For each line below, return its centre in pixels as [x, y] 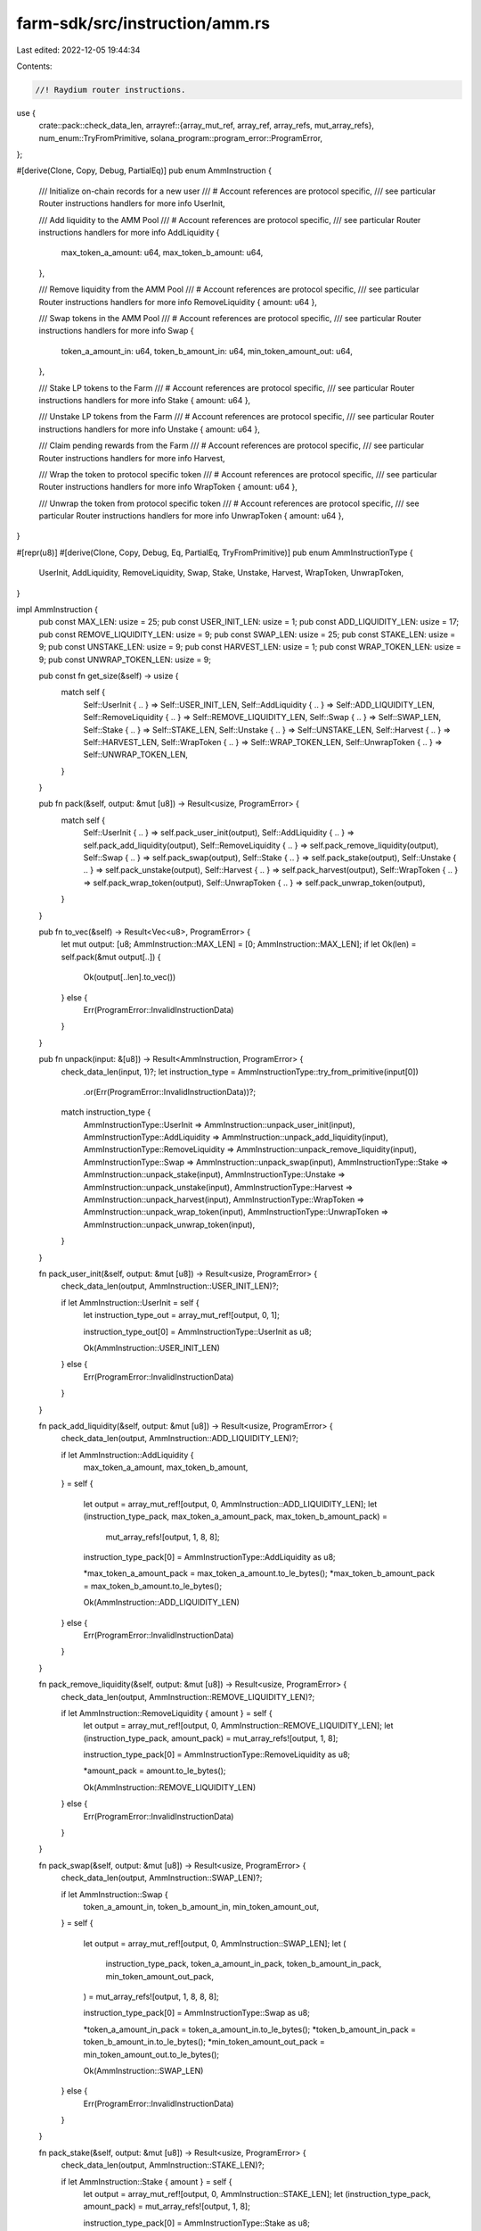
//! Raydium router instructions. [110, 90]
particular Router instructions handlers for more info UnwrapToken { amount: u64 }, [192, 516]
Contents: [34, 66]
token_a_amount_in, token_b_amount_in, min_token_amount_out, [201, 1907]
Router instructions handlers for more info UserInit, [132, 203]
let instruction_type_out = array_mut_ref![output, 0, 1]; [181, 1315]
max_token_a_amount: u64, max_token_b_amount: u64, [162, 253]
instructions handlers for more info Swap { [116, 331]
